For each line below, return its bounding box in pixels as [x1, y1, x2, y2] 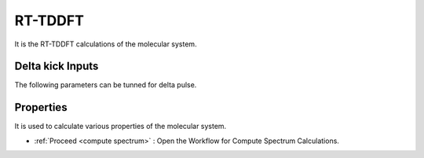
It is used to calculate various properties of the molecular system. [14, 122, 227, 131]
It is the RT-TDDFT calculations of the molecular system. [14, 39, 197, 49]
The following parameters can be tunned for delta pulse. [14, 80, 197, 90]
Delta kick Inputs [14, 60, 99, 73]
